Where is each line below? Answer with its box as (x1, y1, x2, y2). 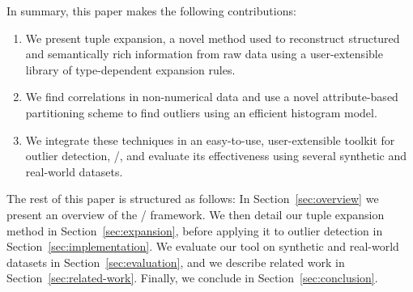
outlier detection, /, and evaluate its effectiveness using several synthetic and (25, 147, 407, 164)
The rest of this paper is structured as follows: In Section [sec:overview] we (6, 190, 379, 207)
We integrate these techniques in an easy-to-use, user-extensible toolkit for (25, 131, 395, 148)
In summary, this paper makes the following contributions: (6, 2, 296, 19)
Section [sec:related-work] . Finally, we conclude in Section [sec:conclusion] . (6, 269, 378, 286)
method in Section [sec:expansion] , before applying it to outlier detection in (6, 222, 383, 239)
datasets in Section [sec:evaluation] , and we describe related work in (6, 253, 345, 270)
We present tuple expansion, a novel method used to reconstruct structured (25, 29, 400, 46)
